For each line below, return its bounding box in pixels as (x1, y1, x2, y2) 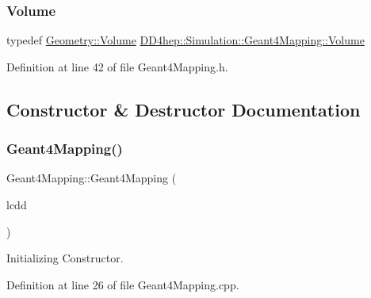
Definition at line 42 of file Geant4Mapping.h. (6, 58, 228, 74)
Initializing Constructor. (6, 250, 124, 266)
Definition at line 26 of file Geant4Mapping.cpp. (6, 276, 239, 292)
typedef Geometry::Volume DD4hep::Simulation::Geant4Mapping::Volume (6, 32, 365, 48)
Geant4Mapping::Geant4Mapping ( (6, 170, 177, 186)
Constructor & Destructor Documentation (6, 97, 361, 121)
